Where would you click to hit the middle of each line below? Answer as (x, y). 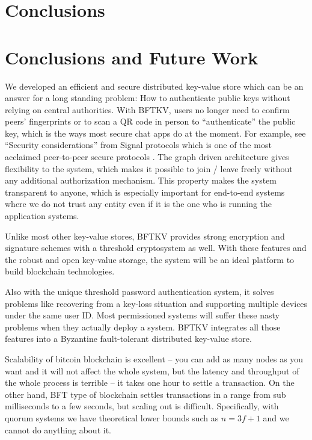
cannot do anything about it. (58, 429)
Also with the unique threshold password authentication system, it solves (139, 291)
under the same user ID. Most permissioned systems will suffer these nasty (142, 315)
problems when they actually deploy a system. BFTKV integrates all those (143, 327)
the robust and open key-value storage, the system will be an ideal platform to (150, 259)
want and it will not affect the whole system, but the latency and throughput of (152, 370)
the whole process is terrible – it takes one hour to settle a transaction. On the (150, 383)
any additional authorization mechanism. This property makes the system (141, 180)
